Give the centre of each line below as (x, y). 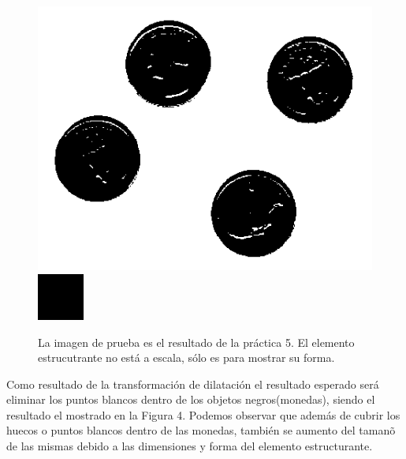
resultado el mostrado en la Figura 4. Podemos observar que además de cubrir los (203, 414)
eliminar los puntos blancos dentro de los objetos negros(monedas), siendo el (191, 399)
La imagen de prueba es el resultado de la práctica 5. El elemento (196, 342)
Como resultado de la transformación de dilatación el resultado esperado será (193, 384)
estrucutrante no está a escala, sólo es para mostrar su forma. (186, 357)
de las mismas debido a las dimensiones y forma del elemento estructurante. (190, 446)
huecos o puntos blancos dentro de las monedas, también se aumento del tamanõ (201, 430)
